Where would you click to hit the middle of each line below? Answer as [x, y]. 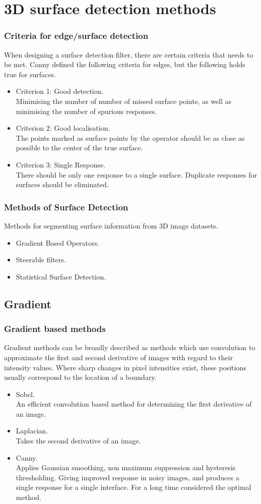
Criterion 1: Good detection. [60, 91]
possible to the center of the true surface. [79, 148]
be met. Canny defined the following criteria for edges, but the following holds [125, 64]
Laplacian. [32, 431]
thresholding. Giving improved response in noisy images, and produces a [127, 477]
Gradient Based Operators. [57, 242]
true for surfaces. [30, 74]
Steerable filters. [41, 260]
